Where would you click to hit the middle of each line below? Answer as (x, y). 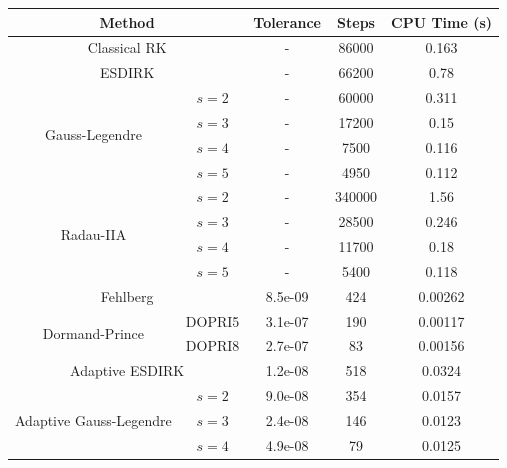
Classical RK (127, 47)
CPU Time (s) (442, 21)
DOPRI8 (212, 345)
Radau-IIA (93, 233)
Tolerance (287, 21)
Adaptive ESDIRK (127, 370)
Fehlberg (127, 295)
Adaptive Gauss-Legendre (93, 420)
